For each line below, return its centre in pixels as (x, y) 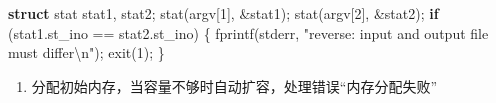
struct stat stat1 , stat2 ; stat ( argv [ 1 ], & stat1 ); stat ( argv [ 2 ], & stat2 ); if (223, 13)
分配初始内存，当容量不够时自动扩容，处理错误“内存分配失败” (234, 85)
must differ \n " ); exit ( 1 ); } (86, 52)
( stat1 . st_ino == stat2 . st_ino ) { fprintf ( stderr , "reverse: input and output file (248, 32)
